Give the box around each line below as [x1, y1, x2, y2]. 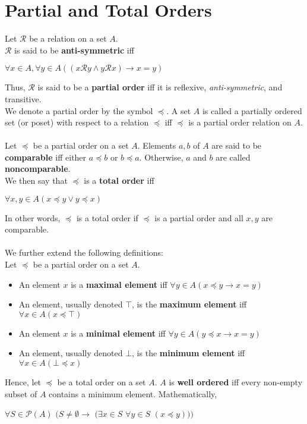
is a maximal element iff [71, 278, 167, 290]
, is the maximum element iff [132, 298, 247, 310]
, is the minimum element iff [132, 347, 245, 359]
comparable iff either [5, 150, 87, 163]
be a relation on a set [29, 32, 107, 45]
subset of [5, 387, 37, 400]
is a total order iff [84, 174, 154, 187]
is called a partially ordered [202, 104, 302, 117]
